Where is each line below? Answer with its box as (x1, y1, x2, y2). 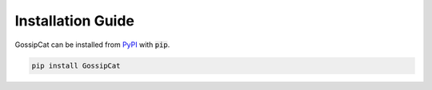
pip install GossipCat (31, 61, 121, 70)
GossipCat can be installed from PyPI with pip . (14, 40, 170, 49)
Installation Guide (14, 12, 135, 29)
